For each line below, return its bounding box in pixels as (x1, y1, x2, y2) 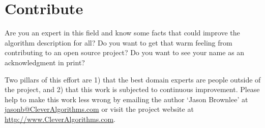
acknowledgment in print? (5, 57, 85, 67)
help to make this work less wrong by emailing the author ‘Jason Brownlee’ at (5, 94, 248, 104)
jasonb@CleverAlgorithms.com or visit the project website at (5, 104, 194, 114)
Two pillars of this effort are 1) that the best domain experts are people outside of (5, 74, 261, 84)
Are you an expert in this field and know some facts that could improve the (5, 27, 240, 38)
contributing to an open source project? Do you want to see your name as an (5, 47, 245, 58)
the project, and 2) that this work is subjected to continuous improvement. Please (5, 84, 260, 95)
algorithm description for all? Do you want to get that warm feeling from (5, 37, 232, 48)
